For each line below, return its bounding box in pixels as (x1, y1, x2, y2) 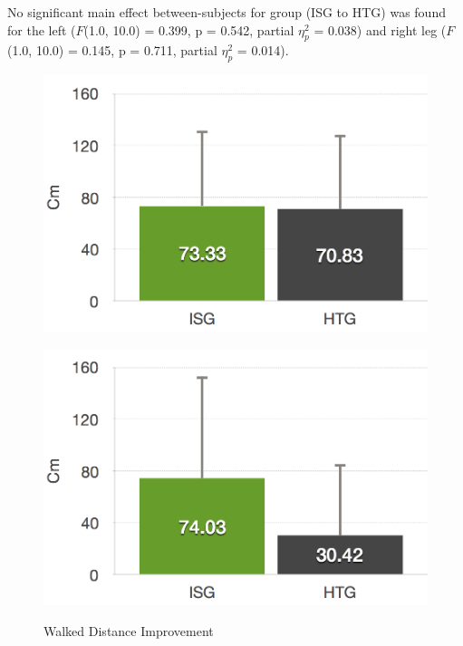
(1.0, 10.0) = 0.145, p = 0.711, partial (7, 41, 217, 60)
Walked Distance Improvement (43, 621, 214, 640)
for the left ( (7, 20, 76, 39)
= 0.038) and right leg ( (313, 20, 447, 39)
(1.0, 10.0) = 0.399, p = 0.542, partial (83, 20, 294, 39)
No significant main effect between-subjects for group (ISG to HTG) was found (7, 3, 446, 21)
